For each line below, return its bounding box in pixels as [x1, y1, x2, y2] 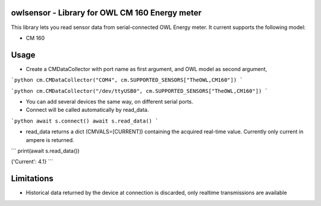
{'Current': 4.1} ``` [11, 158, 53, 165]
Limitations [11, 173, 53, 184]
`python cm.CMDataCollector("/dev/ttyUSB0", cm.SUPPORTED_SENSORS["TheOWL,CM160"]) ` [11, 88, 269, 94]
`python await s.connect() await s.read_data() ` [11, 117, 159, 124]
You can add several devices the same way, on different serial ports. [26, 98, 193, 105]
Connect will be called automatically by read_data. [26, 107, 149, 114]
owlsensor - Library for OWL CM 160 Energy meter [11, 8, 202, 18]
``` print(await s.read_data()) [11, 147, 80, 154]
